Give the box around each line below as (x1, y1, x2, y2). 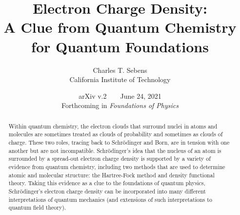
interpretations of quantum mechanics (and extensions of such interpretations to (8, 195, 212, 203)
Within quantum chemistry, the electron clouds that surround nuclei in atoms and (8, 122, 218, 130)
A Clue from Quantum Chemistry (3, 17, 237, 37)
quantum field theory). (8, 203, 66, 212)
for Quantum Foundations (31, 36, 209, 56)
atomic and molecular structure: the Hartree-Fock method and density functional (8, 171, 215, 179)
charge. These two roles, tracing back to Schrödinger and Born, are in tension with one (8, 138, 230, 146)
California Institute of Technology (69, 74, 171, 85)
